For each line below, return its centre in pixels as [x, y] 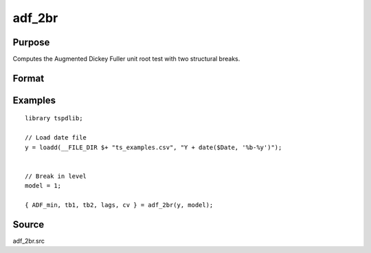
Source [29, 224]
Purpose [31, 42]
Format [29, 78]
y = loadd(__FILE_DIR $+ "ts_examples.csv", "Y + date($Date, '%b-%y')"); [154, 147]
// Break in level [56, 176]
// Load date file [56, 138]
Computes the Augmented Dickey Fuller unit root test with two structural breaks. [126, 59]
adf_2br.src [29, 241]
